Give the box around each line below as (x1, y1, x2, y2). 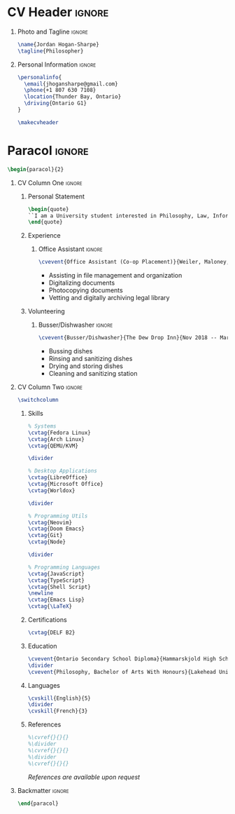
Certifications (27, 616, 68, 624)
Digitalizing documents (48, 278, 115, 287)
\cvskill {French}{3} (27, 707, 88, 715)
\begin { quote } (27, 205, 69, 212)
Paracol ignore (7, 143, 89, 158)
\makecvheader (17, 118, 59, 126)
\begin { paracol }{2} (7, 165, 64, 172)
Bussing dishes (48, 347, 93, 355)
